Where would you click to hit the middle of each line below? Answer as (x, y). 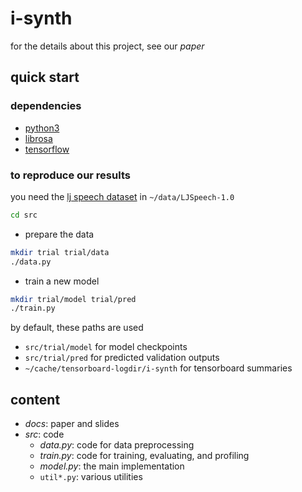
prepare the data (59, 234)
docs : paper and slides (72, 424)
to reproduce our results (70, 175)
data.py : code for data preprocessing (117, 445)
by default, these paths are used (77, 328)
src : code (44, 434)
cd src (24, 215)
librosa (38, 138)
